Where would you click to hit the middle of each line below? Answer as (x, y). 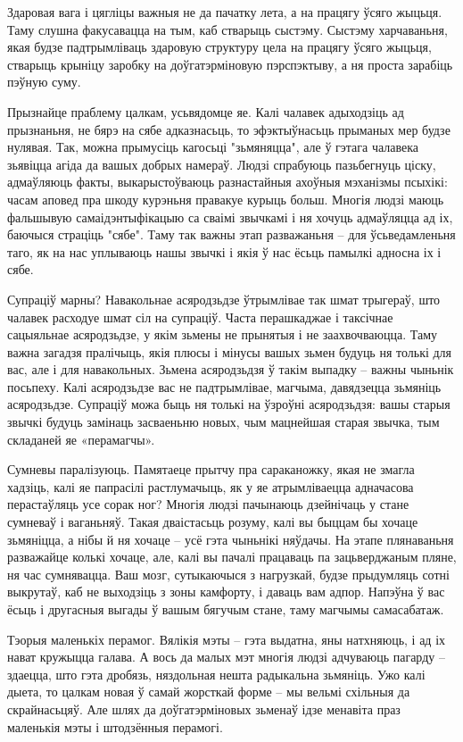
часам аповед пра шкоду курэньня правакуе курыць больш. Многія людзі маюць (226, 199)
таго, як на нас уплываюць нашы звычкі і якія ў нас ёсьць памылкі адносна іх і (224, 251)
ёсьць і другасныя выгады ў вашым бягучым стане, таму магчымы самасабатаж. (226, 609)
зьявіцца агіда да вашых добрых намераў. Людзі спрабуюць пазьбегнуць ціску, (222, 164)
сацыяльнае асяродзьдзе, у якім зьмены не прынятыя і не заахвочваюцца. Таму (223, 334)
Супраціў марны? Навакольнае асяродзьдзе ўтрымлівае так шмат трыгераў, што (224, 299)
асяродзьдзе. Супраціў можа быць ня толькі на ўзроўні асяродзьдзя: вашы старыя (229, 404)
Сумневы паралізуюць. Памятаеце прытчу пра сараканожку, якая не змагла (211, 469)
